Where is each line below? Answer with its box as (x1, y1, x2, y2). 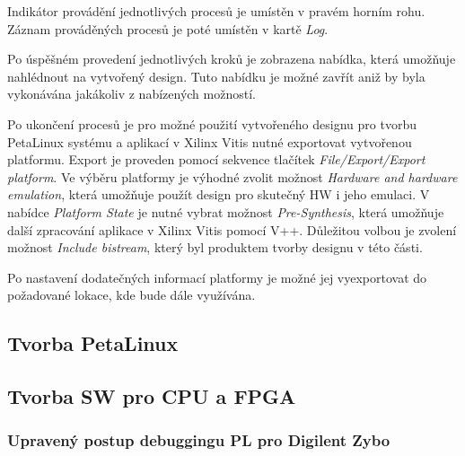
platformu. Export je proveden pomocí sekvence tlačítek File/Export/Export (7, 150, 426, 169)
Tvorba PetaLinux (7, 329, 179, 357)
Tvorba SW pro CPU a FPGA (7, 382, 296, 410)
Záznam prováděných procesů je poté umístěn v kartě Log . (7, 19, 329, 38)
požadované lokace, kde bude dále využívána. (7, 285, 256, 304)
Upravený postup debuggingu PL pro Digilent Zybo (7, 429, 390, 452)
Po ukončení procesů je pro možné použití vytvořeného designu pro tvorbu (7, 114, 417, 133)
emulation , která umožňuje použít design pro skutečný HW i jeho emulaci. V (7, 185, 430, 204)
